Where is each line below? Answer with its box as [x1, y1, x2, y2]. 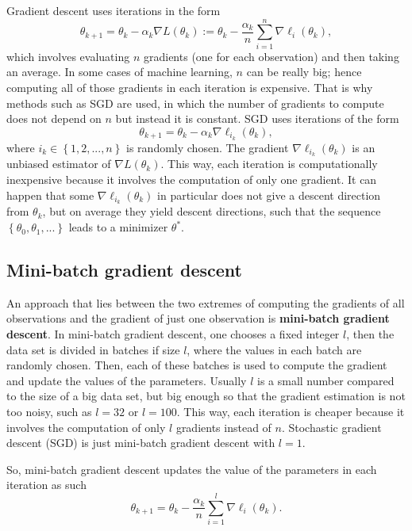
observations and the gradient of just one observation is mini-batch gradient [6, 310, 390, 327]
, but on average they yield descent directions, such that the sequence [42, 203, 381, 220]
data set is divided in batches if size [6, 341, 180, 357]
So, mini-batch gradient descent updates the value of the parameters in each [6, 460, 377, 477]
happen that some [6, 186, 94, 203]
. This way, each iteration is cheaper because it [176, 403, 405, 419]
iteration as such [6, 476, 87, 493]
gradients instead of [175, 418, 271, 435]
